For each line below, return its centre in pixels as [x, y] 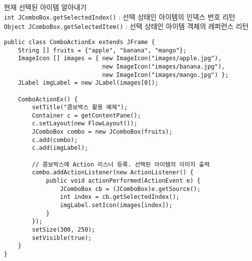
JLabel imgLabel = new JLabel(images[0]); [88, 83]
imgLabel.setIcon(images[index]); [116, 205]
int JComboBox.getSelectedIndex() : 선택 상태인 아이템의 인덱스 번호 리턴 [120, 16]
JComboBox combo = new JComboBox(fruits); [102, 132]
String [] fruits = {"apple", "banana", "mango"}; [102, 50]
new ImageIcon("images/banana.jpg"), [164, 66]
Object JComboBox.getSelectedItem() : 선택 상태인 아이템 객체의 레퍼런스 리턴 [126, 26]
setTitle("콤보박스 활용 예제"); [80, 107]
